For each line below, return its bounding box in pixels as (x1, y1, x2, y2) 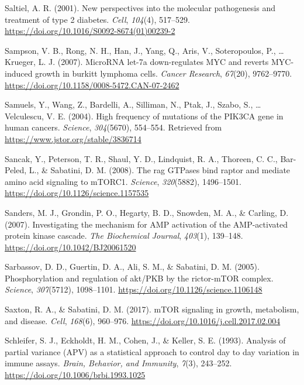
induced (5, 67, 33, 79)
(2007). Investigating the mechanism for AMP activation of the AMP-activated (5, 218, 288, 230)
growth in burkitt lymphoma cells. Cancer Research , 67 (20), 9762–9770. (35, 67, 292, 79)
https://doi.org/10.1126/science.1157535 (5, 187, 149, 199)
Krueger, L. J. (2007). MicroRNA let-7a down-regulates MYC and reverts (5, 56, 269, 68)
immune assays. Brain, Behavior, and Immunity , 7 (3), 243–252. (5, 357, 232, 369)
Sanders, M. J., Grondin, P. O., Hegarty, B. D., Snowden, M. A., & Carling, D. (5, 206, 289, 218)
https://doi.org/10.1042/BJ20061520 (5, 240, 136, 253)
